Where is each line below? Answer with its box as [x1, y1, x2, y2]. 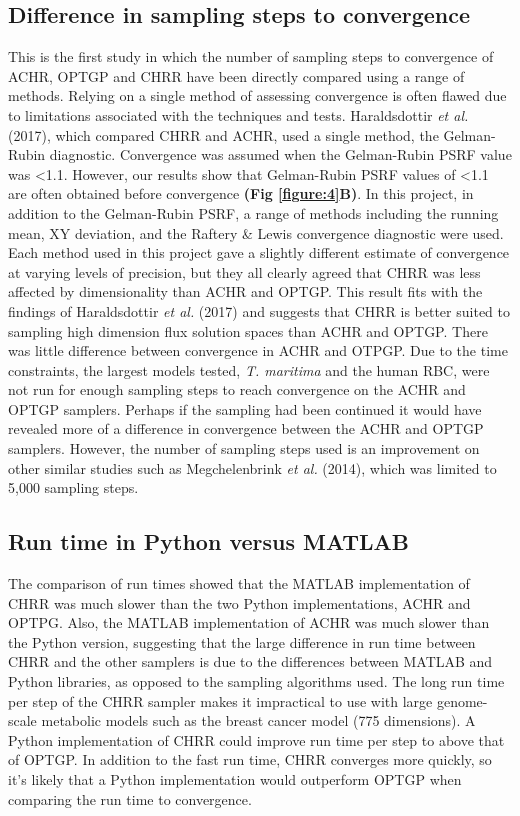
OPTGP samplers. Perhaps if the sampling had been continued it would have [8, 398, 482, 419]
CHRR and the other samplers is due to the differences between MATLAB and [8, 651, 493, 672]
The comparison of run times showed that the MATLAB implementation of [8, 573, 470, 594]
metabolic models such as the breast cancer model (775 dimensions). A [41, 710, 476, 731]
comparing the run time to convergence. [8, 788, 252, 809]
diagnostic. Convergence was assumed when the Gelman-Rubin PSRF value [49, 144, 512, 165]
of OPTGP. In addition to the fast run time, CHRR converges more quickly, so [8, 749, 492, 770]
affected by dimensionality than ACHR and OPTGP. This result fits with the [8, 281, 483, 302]
